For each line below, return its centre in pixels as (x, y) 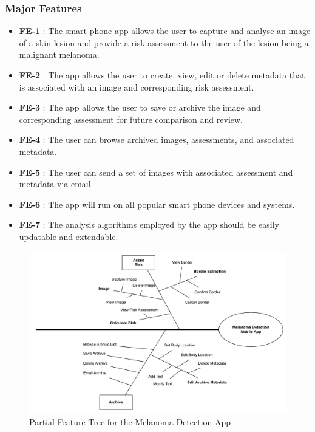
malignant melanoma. (59, 54)
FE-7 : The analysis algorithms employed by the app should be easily (149, 225)
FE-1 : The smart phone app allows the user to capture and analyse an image (165, 31)
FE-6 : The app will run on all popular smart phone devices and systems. (157, 204)
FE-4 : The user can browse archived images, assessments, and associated (157, 139)
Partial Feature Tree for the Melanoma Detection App (130, 421)
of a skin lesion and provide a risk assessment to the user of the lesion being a (164, 42)
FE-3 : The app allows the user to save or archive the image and (140, 107)
